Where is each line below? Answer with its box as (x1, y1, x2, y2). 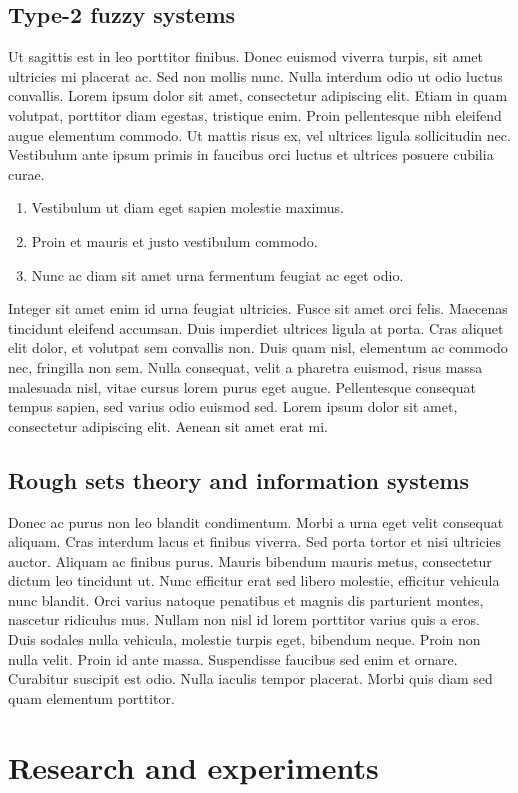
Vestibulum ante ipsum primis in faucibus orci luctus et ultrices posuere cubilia (8, 144, 494, 165)
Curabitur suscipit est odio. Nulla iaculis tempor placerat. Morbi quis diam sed (8, 668, 493, 689)
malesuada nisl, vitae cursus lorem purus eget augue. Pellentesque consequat (8, 376, 476, 397)
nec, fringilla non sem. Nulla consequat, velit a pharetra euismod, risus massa (8, 356, 483, 377)
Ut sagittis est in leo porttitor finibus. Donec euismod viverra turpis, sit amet (8, 46, 483, 67)
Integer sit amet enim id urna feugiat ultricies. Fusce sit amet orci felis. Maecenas (8, 298, 508, 319)
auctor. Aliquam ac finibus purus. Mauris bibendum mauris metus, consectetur (8, 550, 492, 571)
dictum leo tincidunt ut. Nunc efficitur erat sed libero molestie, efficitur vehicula (8, 570, 500, 591)
